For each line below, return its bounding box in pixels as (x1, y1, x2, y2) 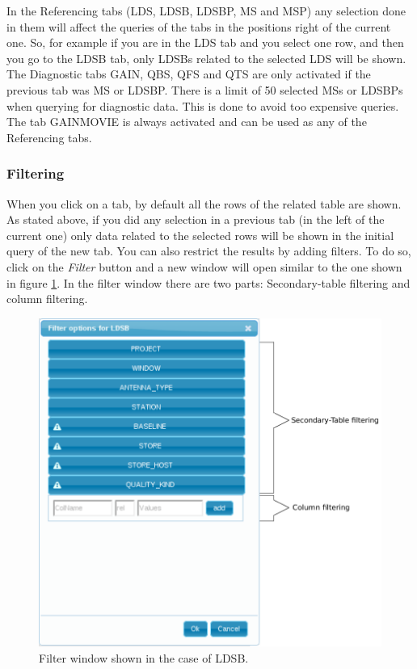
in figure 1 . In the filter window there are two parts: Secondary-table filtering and (6, 274, 411, 291)
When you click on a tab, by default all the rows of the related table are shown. (6, 195, 402, 212)
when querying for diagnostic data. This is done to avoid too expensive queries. (6, 97, 399, 114)
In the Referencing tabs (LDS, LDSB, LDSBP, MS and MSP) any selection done (6, 2, 406, 19)
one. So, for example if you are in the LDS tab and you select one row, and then (6, 34, 404, 51)
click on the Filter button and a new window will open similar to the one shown (6, 258, 402, 275)
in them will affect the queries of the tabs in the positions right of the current (6, 18, 391, 35)
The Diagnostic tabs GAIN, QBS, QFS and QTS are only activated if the (6, 65, 371, 82)
